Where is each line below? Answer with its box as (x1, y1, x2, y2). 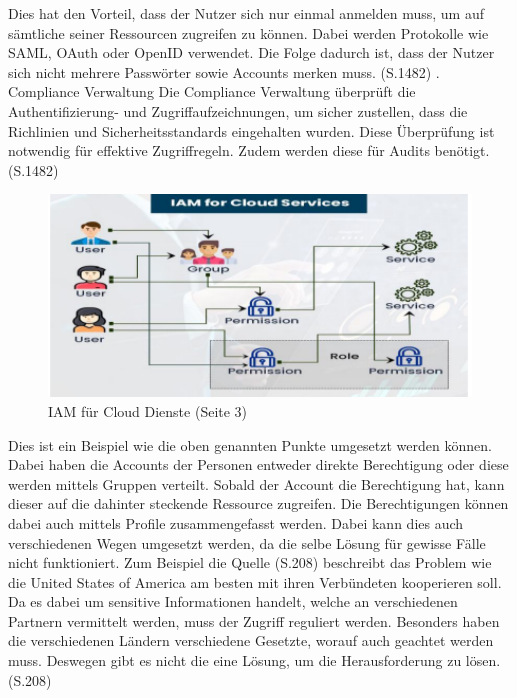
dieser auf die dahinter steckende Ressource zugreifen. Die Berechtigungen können (8, 493, 509, 514)
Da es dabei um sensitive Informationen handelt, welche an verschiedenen (8, 591, 458, 612)
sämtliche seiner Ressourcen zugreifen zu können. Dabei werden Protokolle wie (8, 22, 489, 43)
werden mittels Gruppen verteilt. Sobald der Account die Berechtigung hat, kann (8, 473, 505, 494)
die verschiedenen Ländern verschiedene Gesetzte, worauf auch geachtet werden (8, 630, 494, 651)
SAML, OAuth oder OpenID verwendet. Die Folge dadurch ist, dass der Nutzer (8, 42, 495, 63)
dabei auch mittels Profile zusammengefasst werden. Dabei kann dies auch (8, 512, 464, 533)
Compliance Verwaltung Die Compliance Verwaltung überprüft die (8, 81, 416, 102)
